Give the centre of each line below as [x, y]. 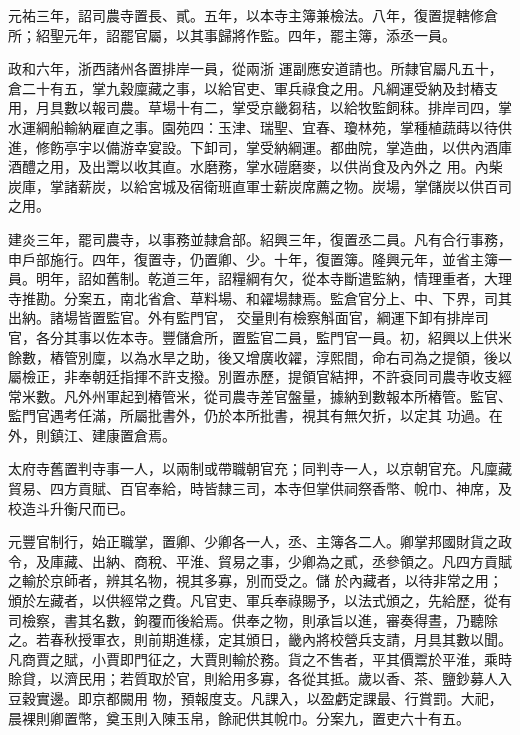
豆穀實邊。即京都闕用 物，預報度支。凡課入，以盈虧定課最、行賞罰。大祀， [255, 698]
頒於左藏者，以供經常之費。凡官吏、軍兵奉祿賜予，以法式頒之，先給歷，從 [253, 600]
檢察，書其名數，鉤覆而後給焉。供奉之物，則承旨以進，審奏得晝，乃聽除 [259, 619]
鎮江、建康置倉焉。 [112, 434]
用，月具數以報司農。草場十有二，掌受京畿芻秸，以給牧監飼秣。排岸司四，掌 [260, 107]
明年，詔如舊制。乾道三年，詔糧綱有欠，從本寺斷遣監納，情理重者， [259, 278]
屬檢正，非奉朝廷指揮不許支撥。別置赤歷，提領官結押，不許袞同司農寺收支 [253, 376]
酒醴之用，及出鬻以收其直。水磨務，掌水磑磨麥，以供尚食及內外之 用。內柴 [255, 166]
